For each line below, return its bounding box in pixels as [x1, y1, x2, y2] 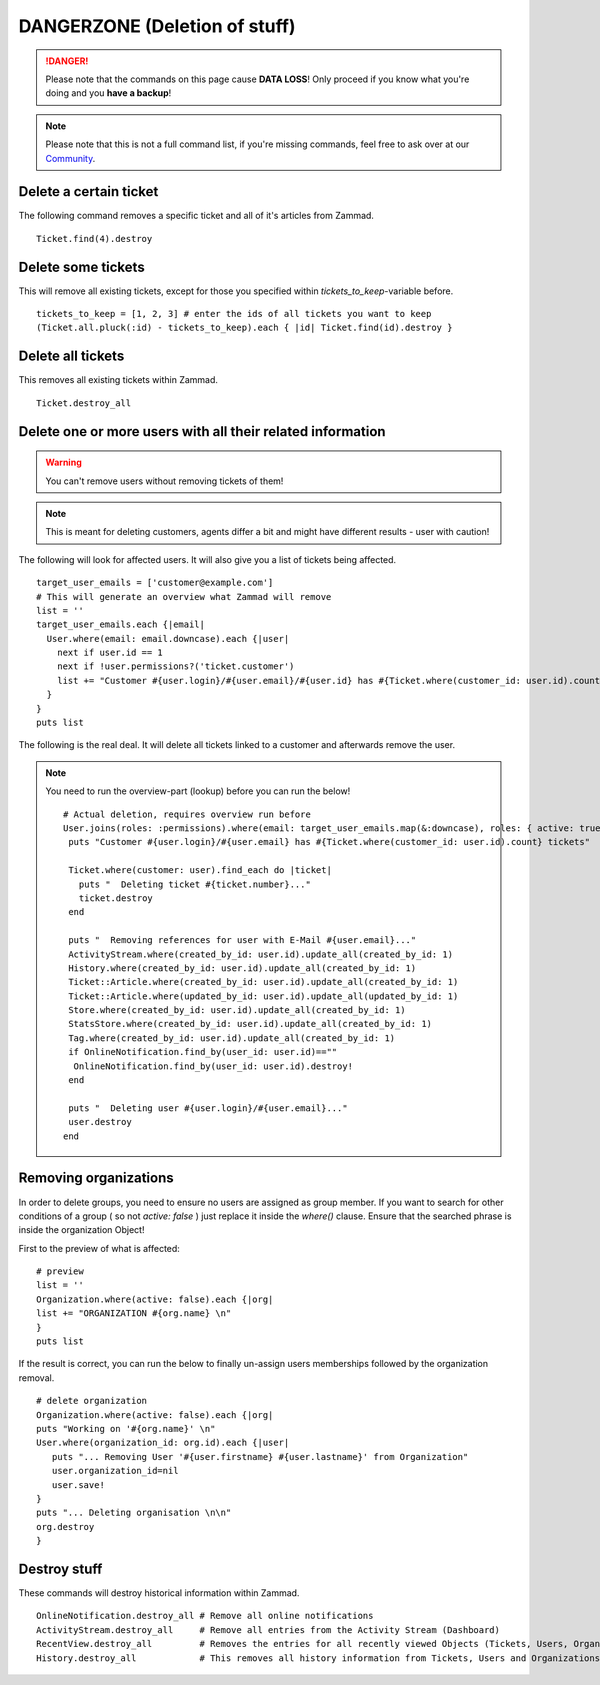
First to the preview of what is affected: [18, 1242, 180, 1254]
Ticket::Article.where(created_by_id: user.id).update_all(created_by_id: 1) [68, 976, 459, 988]
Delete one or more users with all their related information [18, 423, 386, 440]
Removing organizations [18, 1170, 174, 1187]
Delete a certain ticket [18, 183, 159, 200]
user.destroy [68, 1116, 132, 1128]
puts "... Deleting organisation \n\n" [36, 1507, 232, 1519]
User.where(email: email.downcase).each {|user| [46, 633, 290, 644]
